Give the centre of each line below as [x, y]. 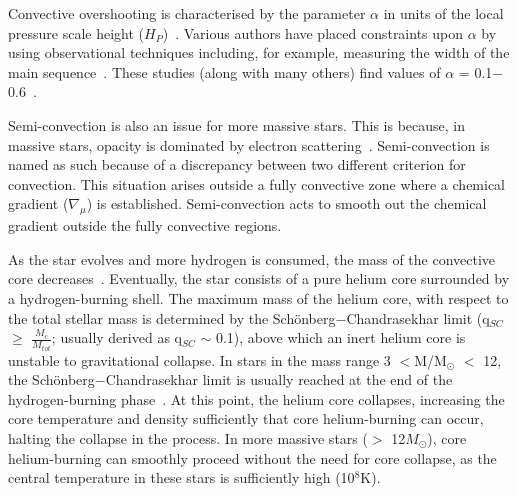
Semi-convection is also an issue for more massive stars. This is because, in [237, 124]
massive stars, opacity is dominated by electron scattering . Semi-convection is [249, 144]
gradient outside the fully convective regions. [145, 225]
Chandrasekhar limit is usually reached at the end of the [279, 379]
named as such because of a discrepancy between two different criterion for [237, 164]
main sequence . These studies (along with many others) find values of [224, 71]
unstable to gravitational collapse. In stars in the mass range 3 [199, 359]
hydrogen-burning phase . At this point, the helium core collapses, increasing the [256, 398]
